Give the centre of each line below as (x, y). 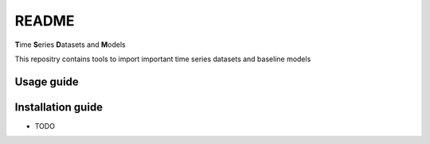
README (45, 21)
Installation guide (59, 107)
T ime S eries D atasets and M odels (70, 45)
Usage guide (47, 82)
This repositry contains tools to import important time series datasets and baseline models (163, 59)
